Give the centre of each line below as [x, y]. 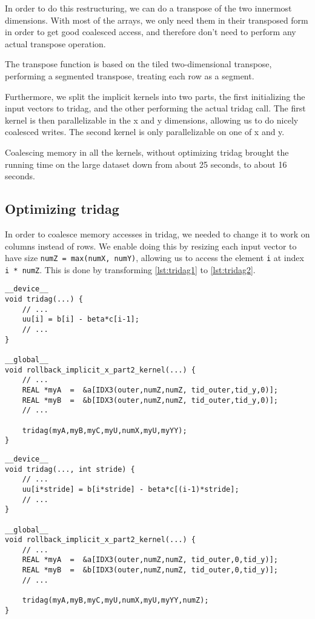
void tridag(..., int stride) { [70, 469]
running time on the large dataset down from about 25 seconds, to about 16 [146, 164]
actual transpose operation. [55, 43]
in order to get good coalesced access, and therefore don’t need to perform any [151, 32]
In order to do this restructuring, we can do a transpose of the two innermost [148, 8]
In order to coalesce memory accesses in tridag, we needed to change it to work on [157, 233]
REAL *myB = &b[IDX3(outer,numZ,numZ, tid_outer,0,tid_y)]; [150, 570]
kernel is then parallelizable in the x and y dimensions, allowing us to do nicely [152, 120]
